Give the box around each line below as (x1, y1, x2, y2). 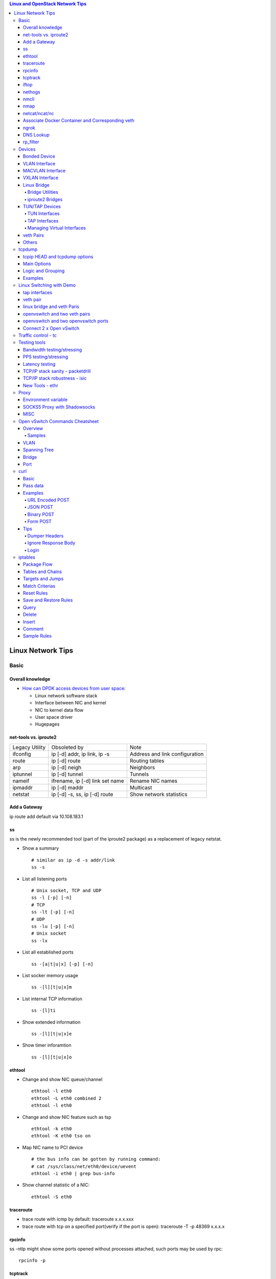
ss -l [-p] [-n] (31, 895, 72, 900)
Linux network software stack (35, 692, 98, 698)
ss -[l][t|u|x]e (31, 1031, 72, 1037)
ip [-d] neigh (51, 764, 82, 771)
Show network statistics (129, 790, 188, 798)
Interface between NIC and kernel (35, 700, 107, 706)
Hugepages (35, 721, 60, 727)
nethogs (23, 89, 40, 95)
